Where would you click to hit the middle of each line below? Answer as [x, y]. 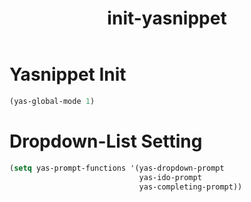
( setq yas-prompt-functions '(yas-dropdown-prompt [117, 168]
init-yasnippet [167, 18]
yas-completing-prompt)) [190, 187]
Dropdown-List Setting [106, 141]
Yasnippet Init [68, 74]
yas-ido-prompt [170, 177]
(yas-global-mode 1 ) [52, 101]
